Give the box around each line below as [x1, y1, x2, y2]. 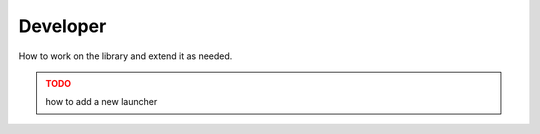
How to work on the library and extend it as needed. [18, 50, 233, 62]
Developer [18, 15, 107, 37]
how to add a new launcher [45, 96, 158, 108]
